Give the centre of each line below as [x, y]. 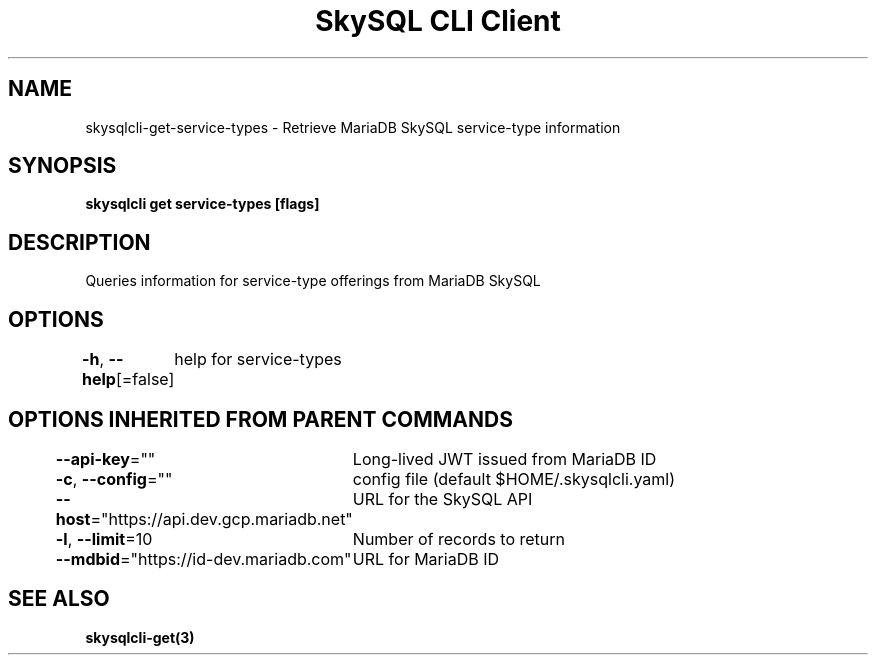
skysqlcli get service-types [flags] [202, 204]
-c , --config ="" [114, 478]
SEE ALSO [59, 599]
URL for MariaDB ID [425, 558]
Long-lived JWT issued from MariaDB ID [504, 458]
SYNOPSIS [62, 166]
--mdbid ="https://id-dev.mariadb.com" [203, 558]
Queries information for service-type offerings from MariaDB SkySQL [313, 281]
